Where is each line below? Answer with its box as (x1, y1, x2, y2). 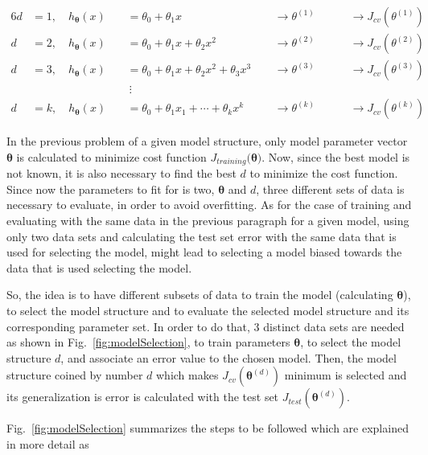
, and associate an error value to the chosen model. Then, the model (60, 349, 397, 366)
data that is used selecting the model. (6, 259, 192, 276)
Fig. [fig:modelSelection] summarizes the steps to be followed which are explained (6, 420, 409, 437)
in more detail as (6, 435, 89, 452)
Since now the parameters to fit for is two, (6, 180, 215, 197)
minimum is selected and (284, 367, 407, 383)
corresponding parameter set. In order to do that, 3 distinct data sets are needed (6, 318, 405, 334)
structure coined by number (6, 367, 143, 383)
